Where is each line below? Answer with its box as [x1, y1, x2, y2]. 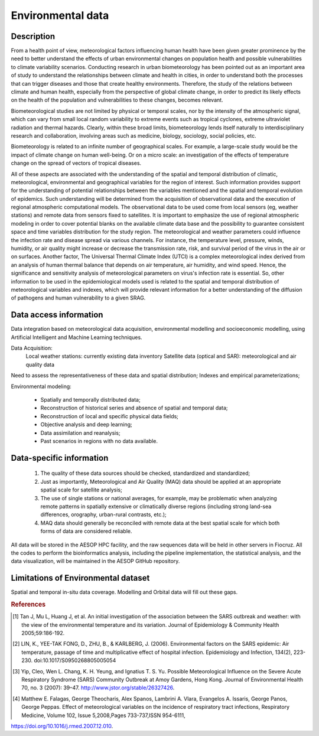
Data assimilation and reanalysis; [40, 429, 121, 437]
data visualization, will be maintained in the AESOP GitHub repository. [11, 558, 180, 565]
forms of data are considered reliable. [40, 527, 132, 535]
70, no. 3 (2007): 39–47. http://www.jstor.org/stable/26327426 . [21, 684, 175, 691]
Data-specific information [11, 452, 109, 463]
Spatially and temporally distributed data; [40, 396, 141, 403]
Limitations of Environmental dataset [11, 573, 150, 583]
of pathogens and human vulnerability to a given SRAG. [11, 294, 146, 301]
